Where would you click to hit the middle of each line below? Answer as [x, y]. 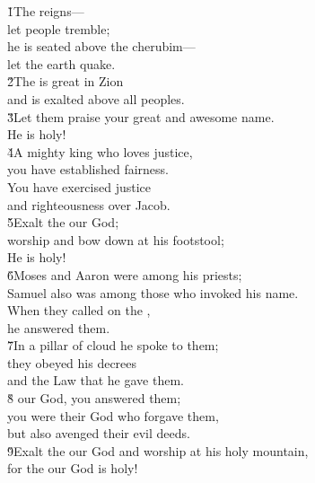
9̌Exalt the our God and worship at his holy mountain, [158, 450]
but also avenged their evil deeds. [99, 433]
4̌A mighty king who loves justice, [100, 151]
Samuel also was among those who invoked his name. [153, 292]
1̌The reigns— [46, 11]
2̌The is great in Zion [66, 81]
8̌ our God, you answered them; [94, 398]
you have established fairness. [88, 169]
